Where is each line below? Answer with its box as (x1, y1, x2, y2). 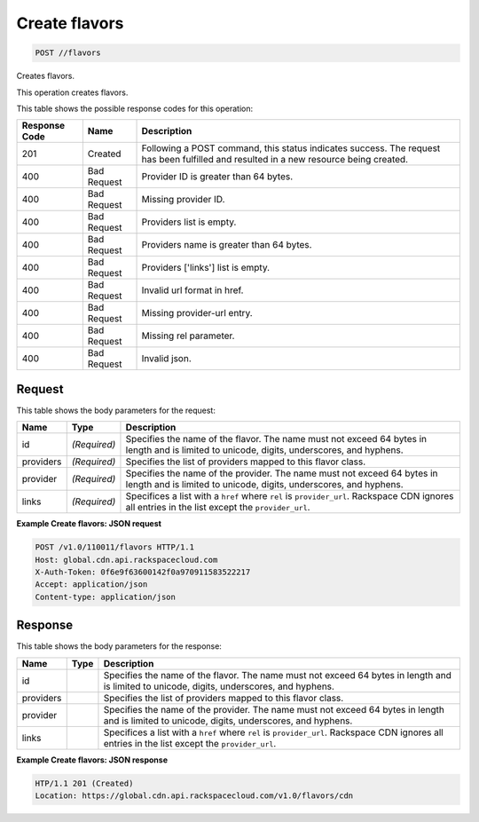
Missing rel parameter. (141, 329, 235, 342)
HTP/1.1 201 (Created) (35, 778, 134, 788)
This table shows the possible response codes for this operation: (16, 103, 254, 114)
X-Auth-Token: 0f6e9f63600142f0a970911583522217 (35, 566, 251, 577)
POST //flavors (35, 48, 101, 58)
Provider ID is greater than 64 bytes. (141, 170, 294, 183)
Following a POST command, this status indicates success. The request (141, 142, 441, 154)
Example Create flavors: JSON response (16, 755, 169, 765)
